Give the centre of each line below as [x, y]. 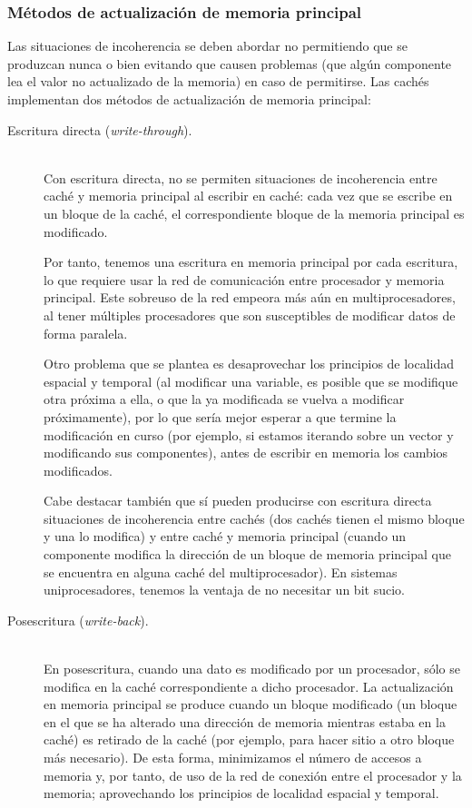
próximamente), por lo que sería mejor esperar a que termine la [220, 416]
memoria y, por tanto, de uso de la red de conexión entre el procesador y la [253, 775]
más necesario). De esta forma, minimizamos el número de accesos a [233, 757]
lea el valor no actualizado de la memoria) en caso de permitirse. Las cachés [218, 81]
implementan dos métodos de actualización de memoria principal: [189, 99]
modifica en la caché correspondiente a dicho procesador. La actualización [249, 686]
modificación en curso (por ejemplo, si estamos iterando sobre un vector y [249, 434]
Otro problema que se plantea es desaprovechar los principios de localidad [249, 364]
